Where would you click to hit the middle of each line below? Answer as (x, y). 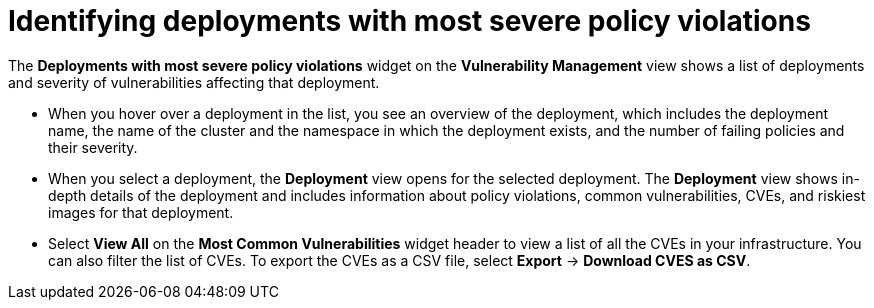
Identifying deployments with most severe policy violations (409, 21)
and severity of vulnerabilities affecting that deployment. (194, 82)
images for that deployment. (141, 212)
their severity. (93, 147)
